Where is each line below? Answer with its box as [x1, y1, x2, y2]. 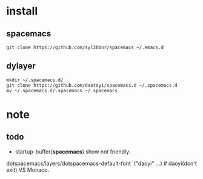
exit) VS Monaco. [6, 166, 50, 174]
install [6, 4, 38, 18]
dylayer [6, 61, 36, 71]
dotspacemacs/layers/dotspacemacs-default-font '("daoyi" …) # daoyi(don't [6, 160, 197, 167]
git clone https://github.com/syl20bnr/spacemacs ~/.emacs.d [6, 44, 164, 50]
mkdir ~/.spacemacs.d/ [6, 77, 64, 83]
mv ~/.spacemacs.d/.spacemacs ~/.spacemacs [6, 87, 118, 93]
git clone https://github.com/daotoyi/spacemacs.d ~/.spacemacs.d [6, 82, 178, 89]
